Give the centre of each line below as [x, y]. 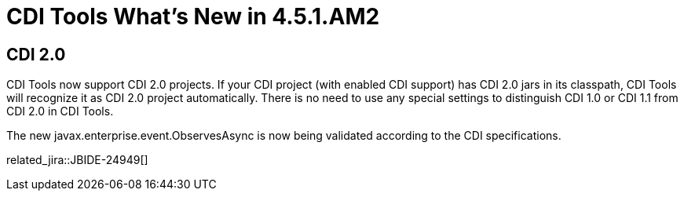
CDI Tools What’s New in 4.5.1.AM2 [193, 16]
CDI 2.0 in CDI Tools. [60, 111]
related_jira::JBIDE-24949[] [77, 160]
